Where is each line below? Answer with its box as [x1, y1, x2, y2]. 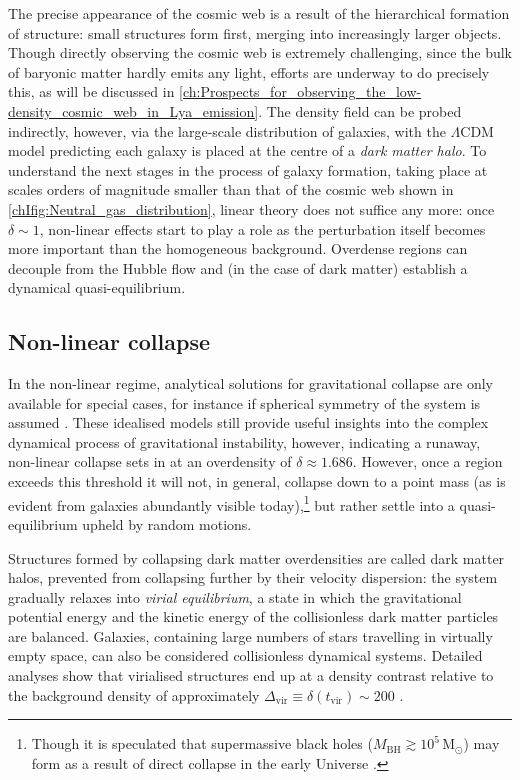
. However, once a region [352, 451, 503, 472]
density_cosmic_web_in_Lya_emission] [8, 100, 259, 121]
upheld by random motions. [82, 513, 252, 534]
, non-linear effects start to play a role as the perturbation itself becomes [39, 218, 486, 239]
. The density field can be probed [258, 100, 462, 121]
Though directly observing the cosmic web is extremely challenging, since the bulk [8, 42, 513, 63]
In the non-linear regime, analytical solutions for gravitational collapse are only [8, 373, 494, 394]
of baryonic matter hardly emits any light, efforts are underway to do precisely [8, 61, 490, 82]
